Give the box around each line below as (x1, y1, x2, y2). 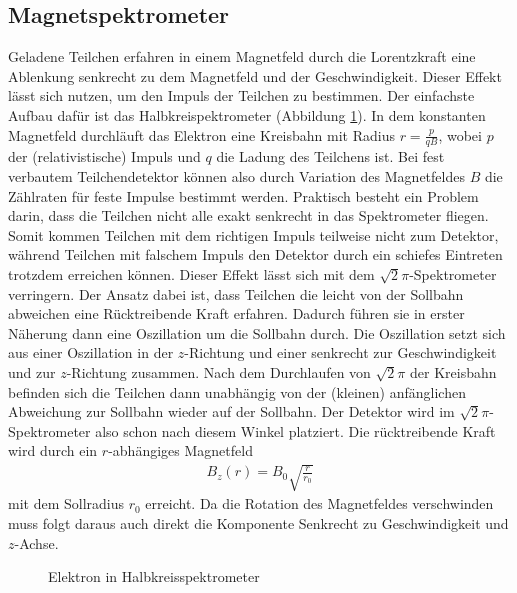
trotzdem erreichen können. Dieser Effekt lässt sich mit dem (8, 263, 375, 284)
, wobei (438, 124, 482, 145)
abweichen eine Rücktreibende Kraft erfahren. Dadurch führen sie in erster (8, 303, 465, 324)
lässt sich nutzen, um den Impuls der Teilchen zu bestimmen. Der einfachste (8, 85, 475, 106)
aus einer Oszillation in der (8, 342, 174, 363)
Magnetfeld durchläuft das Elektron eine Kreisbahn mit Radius (8, 124, 395, 145)
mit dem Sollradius (8, 493, 125, 514)
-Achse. (14, 532, 59, 553)
